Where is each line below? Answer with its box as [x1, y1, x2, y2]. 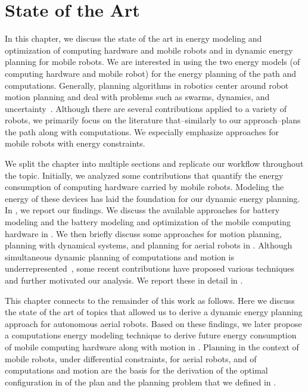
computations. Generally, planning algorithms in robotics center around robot [5, 79, 289, 91]
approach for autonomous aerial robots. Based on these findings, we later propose [5, 317, 302, 329]
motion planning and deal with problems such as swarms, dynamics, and [5, 91, 270, 103]
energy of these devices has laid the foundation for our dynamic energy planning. [5, 192, 300, 204]
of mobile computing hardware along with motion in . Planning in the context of [5, 340, 299, 353]
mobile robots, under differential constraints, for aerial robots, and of [5, 352, 257, 365]
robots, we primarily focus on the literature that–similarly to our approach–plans [5, 114, 301, 126]
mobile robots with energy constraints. [5, 137, 145, 150]
